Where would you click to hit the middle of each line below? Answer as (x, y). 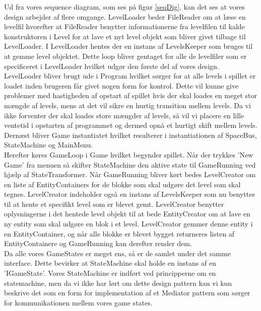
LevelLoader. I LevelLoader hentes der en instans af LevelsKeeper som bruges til (128, 46)
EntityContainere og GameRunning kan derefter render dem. (98, 243)
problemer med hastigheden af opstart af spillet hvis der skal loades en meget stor (130, 95)
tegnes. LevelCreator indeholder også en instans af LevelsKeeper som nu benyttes (130, 194)
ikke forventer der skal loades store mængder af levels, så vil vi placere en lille (124, 115)
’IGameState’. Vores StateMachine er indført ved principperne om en (110, 273)
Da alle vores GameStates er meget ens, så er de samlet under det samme (117, 253)
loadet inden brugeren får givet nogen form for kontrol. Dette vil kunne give (121, 85)
